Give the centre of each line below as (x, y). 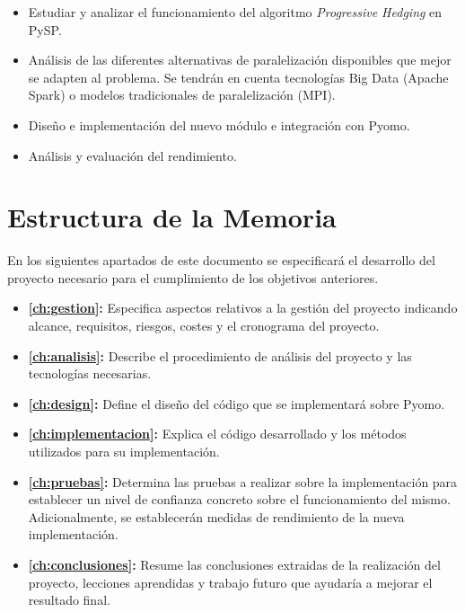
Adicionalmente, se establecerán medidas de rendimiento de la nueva (216, 516)
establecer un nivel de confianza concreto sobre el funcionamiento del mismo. (239, 499)
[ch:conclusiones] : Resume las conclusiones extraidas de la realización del (234, 564)
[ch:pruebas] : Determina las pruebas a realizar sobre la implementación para (243, 481)
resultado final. (69, 600)
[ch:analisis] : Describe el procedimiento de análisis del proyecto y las (220, 355)
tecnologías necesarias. (90, 373)
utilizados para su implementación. (124, 452)
